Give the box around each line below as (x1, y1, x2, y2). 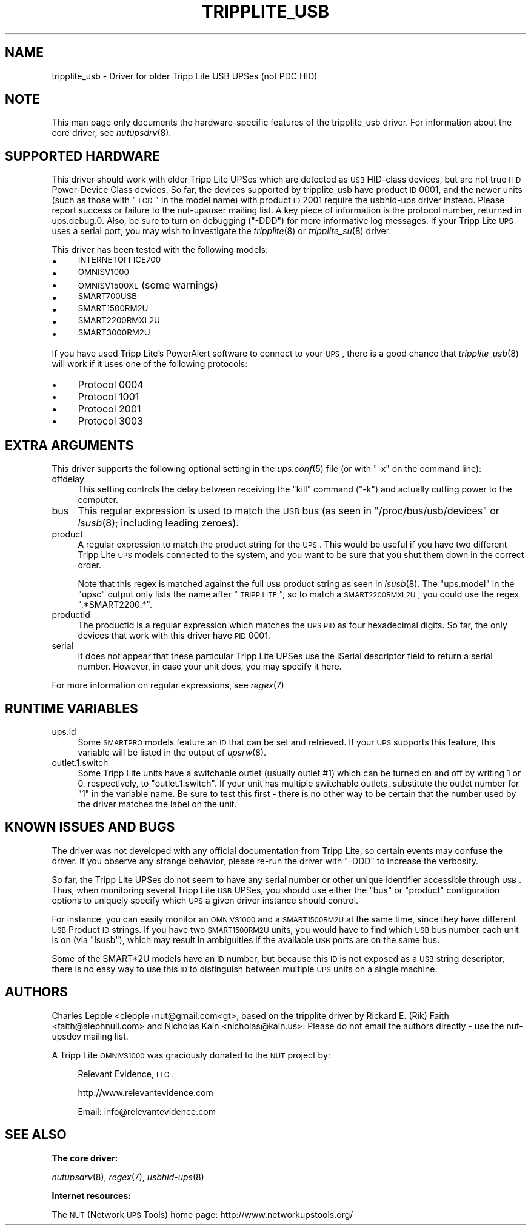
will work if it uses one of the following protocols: (52, 358, 248, 369)
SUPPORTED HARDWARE (5, 148, 160, 164)
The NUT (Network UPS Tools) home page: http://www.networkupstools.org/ (52, 1209, 353, 1220)
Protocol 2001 (78, 403, 141, 415)
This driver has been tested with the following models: (52, 244, 268, 255)
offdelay (52, 474, 84, 485)
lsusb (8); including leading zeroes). (78, 517, 239, 529)
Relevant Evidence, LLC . (78, 1068, 175, 1079)
